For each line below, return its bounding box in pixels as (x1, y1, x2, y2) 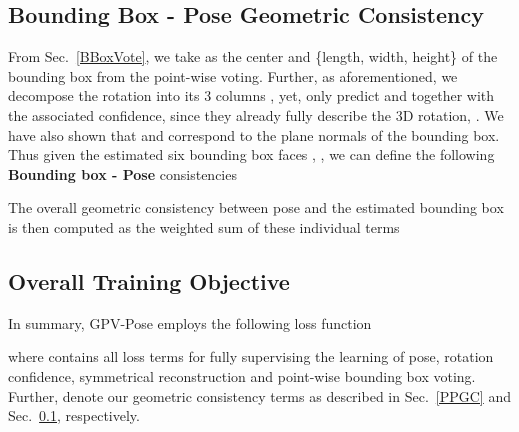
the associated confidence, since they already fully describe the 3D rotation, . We (8, 104, 504, 125)
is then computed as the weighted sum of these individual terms (8, 216, 400, 237)
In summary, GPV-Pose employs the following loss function (8, 312, 372, 333)
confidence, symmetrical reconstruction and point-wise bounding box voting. (8, 365, 476, 386)
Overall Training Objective (8, 265, 290, 296)
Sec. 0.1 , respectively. (8, 405, 140, 426)
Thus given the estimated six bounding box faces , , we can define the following (8, 144, 495, 165)
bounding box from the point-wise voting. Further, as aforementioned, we (8, 65, 458, 86)
